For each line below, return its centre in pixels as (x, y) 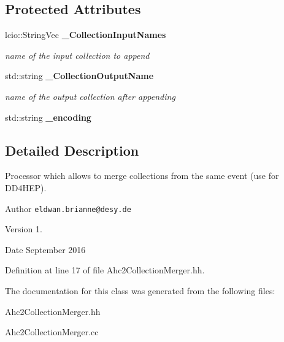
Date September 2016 (45, 249)
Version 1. (24, 229)
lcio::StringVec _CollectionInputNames (86, 35)
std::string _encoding (48, 117)
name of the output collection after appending (90, 96)
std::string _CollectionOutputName (79, 76)
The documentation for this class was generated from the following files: (140, 291)
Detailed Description (72, 150)
